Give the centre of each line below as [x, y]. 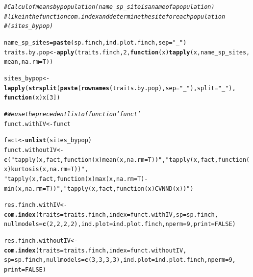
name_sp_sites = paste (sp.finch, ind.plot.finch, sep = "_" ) [95, 42]
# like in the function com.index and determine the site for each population [115, 16]
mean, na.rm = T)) [29, 62]
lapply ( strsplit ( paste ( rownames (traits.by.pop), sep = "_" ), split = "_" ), [120, 88]
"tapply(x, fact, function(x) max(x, [60, 179]
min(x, [14, 189]
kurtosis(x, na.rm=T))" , [50, 169]
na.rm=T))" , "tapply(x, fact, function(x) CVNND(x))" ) [109, 189]
